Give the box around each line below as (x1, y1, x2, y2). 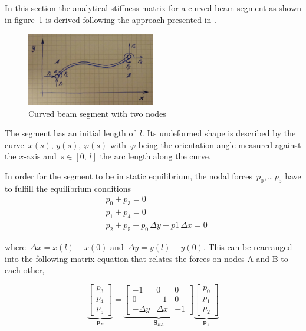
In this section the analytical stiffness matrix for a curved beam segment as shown (5, 2, 302, 14)
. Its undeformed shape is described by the (142, 127, 296, 139)
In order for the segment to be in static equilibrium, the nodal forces (5, 170, 253, 182)
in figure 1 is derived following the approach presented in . (5, 13, 216, 25)
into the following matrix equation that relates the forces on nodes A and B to (5, 252, 288, 264)
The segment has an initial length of (5, 127, 136, 139)
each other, (5, 264, 45, 276)
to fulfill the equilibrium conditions (5, 182, 131, 194)
